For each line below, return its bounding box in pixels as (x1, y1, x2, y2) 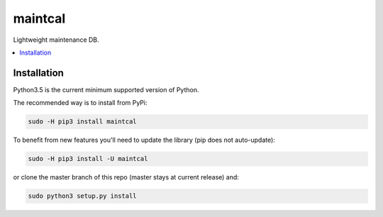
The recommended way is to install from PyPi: (13, 99, 148, 107)
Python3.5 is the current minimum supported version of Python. (13, 85, 199, 94)
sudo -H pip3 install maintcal (28, 118, 138, 126)
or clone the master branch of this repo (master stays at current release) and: (13, 173, 239, 182)
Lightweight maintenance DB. (13, 35, 99, 44)
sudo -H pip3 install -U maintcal (28, 155, 148, 163)
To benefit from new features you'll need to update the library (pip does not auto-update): (13, 135, 276, 145)
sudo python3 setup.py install (28, 192, 138, 200)
